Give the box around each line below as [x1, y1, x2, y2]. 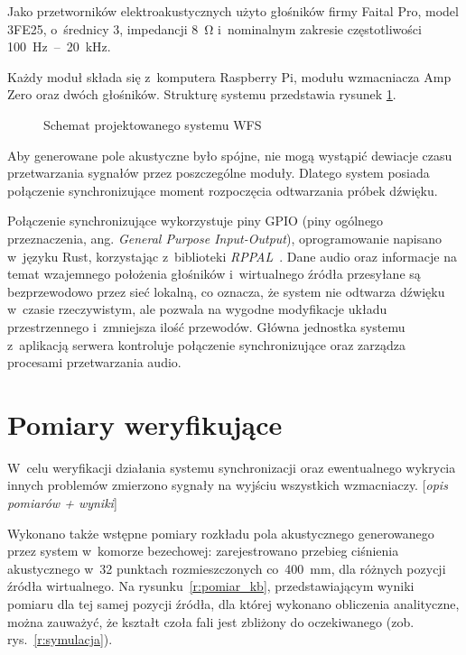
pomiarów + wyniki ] [7, 494, 117, 512]
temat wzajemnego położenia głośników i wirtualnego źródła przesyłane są [7, 264, 421, 283]
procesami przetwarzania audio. [7, 353, 182, 372]
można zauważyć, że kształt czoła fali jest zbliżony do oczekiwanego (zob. [7, 612, 415, 631]
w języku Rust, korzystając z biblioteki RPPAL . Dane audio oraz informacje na [7, 246, 457, 265]
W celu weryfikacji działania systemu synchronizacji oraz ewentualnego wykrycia [7, 457, 456, 476]
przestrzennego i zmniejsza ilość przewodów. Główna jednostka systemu [7, 317, 405, 336]
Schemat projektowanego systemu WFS [43, 115, 262, 134]
